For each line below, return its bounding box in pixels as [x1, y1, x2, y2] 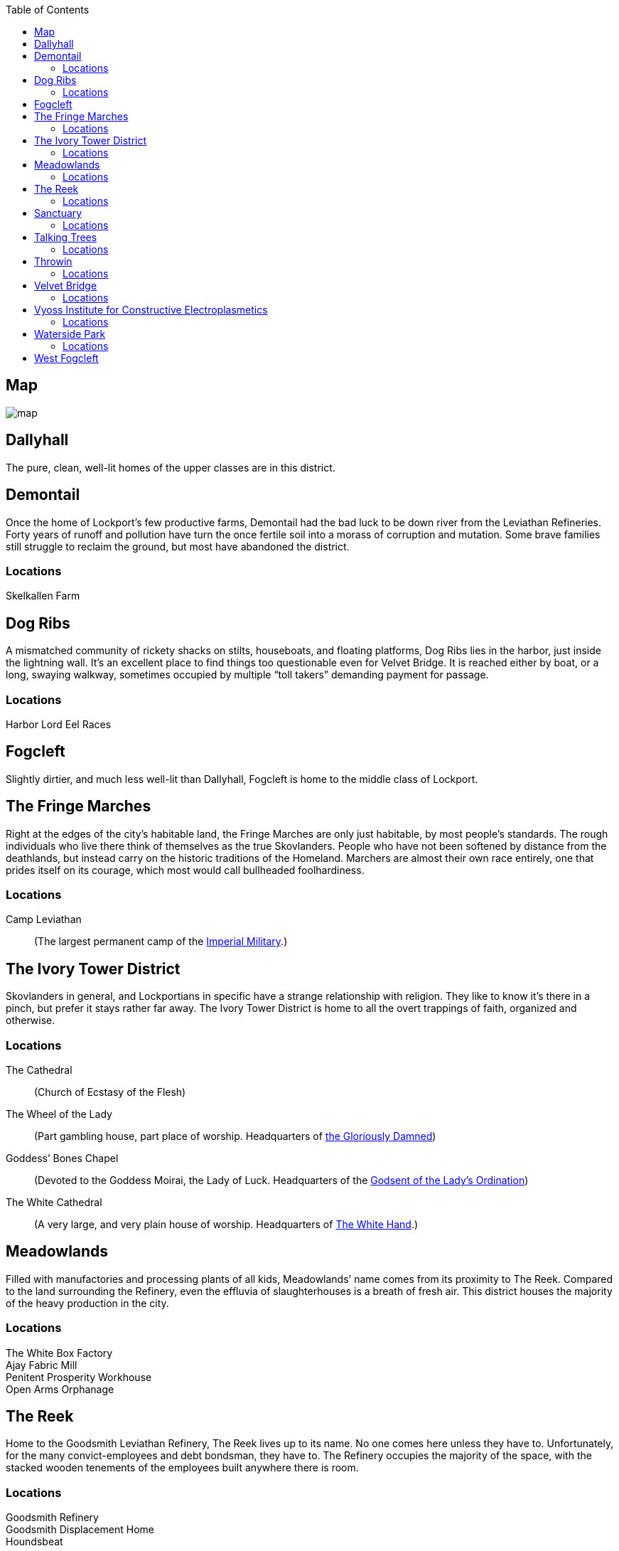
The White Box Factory [6, 1346, 113, 1359]
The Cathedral [6, 1063, 72, 1076]
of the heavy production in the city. [6, 1296, 169, 1309]
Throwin [34, 255, 72, 267]
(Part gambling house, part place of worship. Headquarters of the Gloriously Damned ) [34, 1129, 436, 1142]
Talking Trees [34, 231, 97, 243]
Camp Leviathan [6, 913, 82, 926]
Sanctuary [34, 207, 82, 219]
